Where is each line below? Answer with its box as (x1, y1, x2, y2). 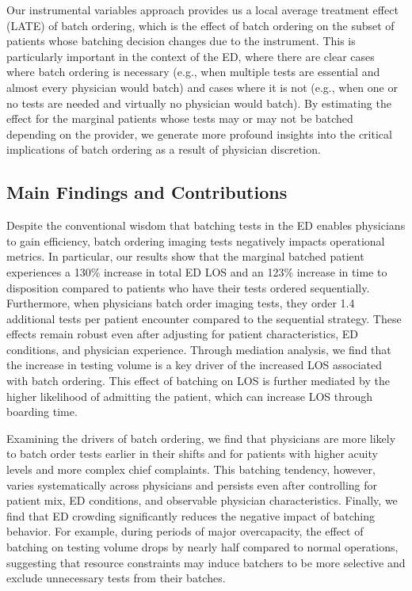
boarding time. (6, 403, 78, 420)
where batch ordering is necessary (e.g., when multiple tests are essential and (6, 63, 380, 80)
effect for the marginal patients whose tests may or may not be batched (6, 110, 353, 127)
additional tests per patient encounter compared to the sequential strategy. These (6, 310, 402, 326)
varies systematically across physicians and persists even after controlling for (6, 476, 378, 493)
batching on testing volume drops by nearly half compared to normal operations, (6, 539, 399, 555)
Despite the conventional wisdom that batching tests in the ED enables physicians (6, 217, 406, 234)
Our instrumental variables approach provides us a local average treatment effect (6, 2, 399, 17)
